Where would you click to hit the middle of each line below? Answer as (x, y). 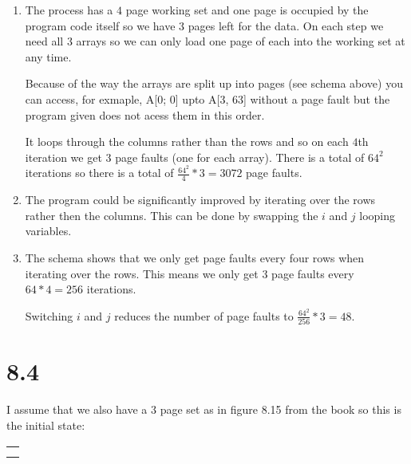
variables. (48, 231)
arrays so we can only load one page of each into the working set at (241, 41)
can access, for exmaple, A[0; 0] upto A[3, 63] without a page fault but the (207, 98)
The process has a (69, 10)
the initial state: (46, 425)
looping (377, 215)
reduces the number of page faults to (204, 315)
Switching (49, 315)
